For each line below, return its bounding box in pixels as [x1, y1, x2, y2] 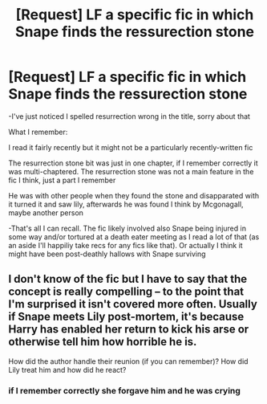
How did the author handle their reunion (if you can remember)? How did [8, 356, 249, 366]
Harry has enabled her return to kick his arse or [8, 323, 249, 337]
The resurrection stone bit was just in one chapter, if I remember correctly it [8, 158, 258, 168]
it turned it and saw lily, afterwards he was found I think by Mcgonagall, [8, 199, 244, 209]
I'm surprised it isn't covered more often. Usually [8, 297, 258, 311]
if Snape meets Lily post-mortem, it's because [8, 310, 245, 324]
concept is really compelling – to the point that [8, 285, 245, 299]
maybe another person [8, 207, 84, 218]
